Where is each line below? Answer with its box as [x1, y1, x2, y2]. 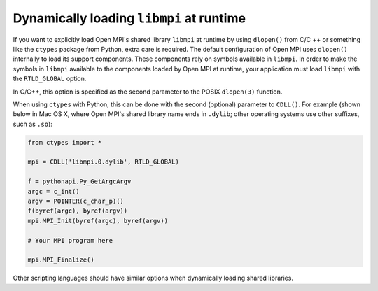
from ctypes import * [27, 139, 102, 146]
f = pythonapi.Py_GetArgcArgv [27, 178, 132, 185]
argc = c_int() [27, 187, 80, 195]
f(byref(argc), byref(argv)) [27, 207, 128, 215]
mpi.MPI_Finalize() [27, 256, 94, 264]
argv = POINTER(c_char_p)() [27, 197, 124, 205]
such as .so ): [13, 120, 52, 128]
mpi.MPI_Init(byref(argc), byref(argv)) [27, 217, 168, 225]
